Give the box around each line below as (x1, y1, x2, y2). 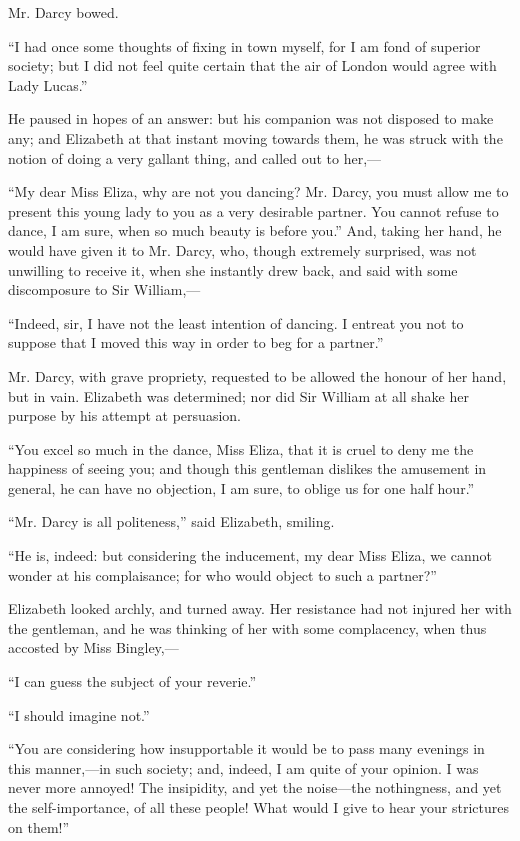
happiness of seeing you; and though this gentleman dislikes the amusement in (8, 458, 487, 479)
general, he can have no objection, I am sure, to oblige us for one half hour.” (8, 477, 475, 498)
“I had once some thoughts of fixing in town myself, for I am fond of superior (8, 35, 481, 56)
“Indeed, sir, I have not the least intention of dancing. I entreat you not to (8, 312, 464, 333)
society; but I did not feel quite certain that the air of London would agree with (8, 55, 497, 76)
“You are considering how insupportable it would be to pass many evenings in (8, 738, 485, 759)
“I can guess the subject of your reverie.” (8, 671, 257, 692)
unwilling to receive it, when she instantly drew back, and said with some (8, 259, 458, 280)
